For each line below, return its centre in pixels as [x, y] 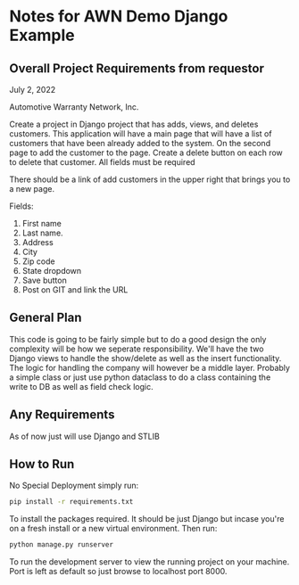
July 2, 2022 [33, 90]
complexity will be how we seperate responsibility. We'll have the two [137, 349]
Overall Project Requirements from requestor [137, 68]
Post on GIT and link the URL [75, 290]
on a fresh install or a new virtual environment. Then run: [113, 529]
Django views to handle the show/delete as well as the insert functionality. [145, 358]
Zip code [38, 261]
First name [42, 223]
